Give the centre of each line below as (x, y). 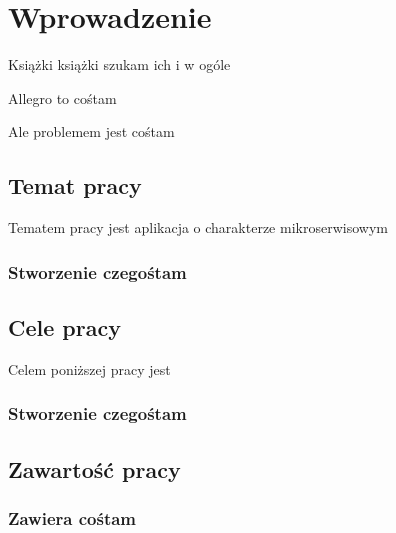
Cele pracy (64, 326)
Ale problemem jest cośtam (91, 131)
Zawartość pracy (94, 468)
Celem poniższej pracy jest (89, 368)
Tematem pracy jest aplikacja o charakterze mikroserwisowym (198, 227)
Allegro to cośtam (62, 97)
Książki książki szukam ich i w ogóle (119, 64)
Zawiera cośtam (72, 517)
